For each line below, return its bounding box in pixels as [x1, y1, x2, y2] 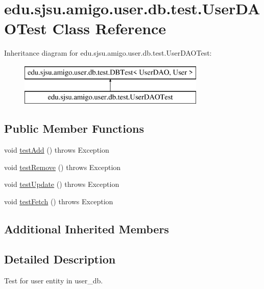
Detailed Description [4, 251, 116, 267]
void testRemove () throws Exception [4, 161, 121, 172]
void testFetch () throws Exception [4, 196, 113, 207]
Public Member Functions [4, 121, 144, 136]
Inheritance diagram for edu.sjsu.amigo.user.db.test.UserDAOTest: [4, 47, 212, 58]
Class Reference [52, 18, 166, 39]
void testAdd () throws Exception [4, 144, 109, 155]
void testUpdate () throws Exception [4, 179, 119, 189]
